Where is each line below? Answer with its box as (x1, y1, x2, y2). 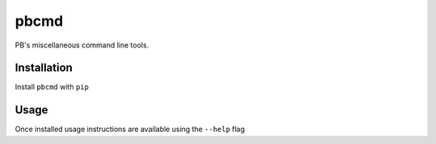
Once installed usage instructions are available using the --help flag (15, 125, 245, 134)
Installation (15, 61, 73, 75)
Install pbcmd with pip (15, 82, 89, 92)
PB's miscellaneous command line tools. (15, 40, 149, 50)
